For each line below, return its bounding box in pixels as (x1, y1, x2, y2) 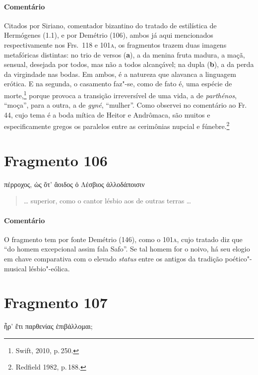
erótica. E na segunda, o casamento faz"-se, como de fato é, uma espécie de (4, 78, 232, 89)
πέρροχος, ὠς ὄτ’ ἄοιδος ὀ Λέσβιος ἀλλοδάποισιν (4, 179, 145, 189)
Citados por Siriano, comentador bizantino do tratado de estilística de (4, 20, 217, 30)
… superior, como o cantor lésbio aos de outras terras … (23, 195, 192, 206)
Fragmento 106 (4, 150, 108, 170)
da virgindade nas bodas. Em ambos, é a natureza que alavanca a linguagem (4, 68, 236, 79)
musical (4, 263, 27, 273)
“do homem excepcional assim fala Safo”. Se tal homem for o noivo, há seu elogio (4, 244, 250, 254)
